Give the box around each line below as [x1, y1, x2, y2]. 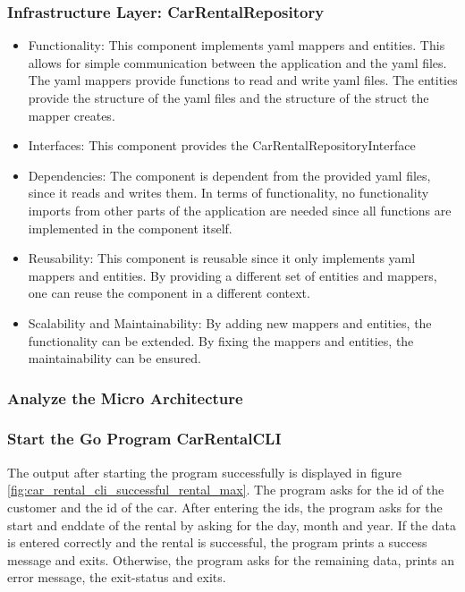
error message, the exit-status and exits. [7, 568, 226, 587]
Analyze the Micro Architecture [7, 386, 243, 409]
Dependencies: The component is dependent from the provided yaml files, [28, 165, 431, 184]
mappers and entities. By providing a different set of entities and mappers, [28, 266, 437, 284]
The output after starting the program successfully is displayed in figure [7, 462, 402, 481]
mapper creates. [28, 106, 115, 124]
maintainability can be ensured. [28, 349, 201, 368]
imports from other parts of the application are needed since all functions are [28, 200, 452, 219]
